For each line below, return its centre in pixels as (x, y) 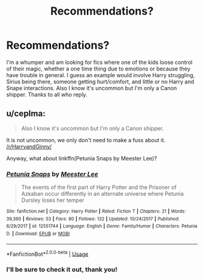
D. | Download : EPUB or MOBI (38, 234)
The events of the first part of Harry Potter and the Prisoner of (99, 187)
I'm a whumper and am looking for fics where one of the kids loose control (100, 62)
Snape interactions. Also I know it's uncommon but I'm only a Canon (92, 88)
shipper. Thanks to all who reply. (47, 94)
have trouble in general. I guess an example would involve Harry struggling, (101, 75)
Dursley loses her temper (53, 200)
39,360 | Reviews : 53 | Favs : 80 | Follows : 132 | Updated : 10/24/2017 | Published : (93, 219)
